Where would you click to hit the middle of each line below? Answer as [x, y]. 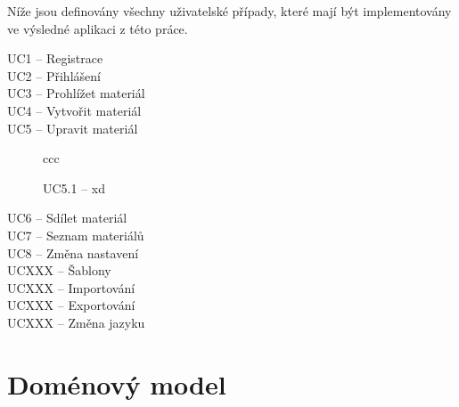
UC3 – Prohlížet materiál [76, 93]
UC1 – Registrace [55, 58]
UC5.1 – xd [74, 187]
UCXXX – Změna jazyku [76, 322]
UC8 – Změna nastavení [73, 252]
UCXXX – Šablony [59, 270]
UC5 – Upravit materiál [73, 128]
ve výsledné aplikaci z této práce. [98, 28]
